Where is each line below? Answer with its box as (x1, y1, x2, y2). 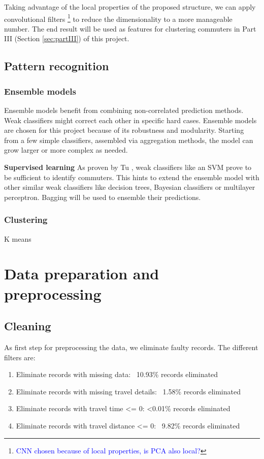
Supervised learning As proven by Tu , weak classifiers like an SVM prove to (4, 162, 252, 172)
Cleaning (4, 318, 51, 334)
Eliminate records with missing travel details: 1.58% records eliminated (16, 386, 241, 396)
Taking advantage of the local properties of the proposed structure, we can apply (4, 2, 256, 12)
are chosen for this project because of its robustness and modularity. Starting (4, 125, 244, 135)
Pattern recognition (4, 58, 109, 74)
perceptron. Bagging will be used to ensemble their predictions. (4, 191, 201, 202)
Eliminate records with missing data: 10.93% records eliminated (16, 369, 218, 380)
